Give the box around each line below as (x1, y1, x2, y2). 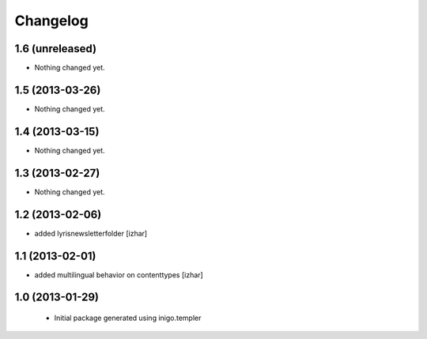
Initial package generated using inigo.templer (54, 313, 202, 322)
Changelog (14, 12, 89, 29)
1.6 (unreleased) (14, 42, 97, 55)
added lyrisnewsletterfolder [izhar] (34, 228, 148, 238)
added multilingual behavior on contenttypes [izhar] (34, 269, 203, 280)
